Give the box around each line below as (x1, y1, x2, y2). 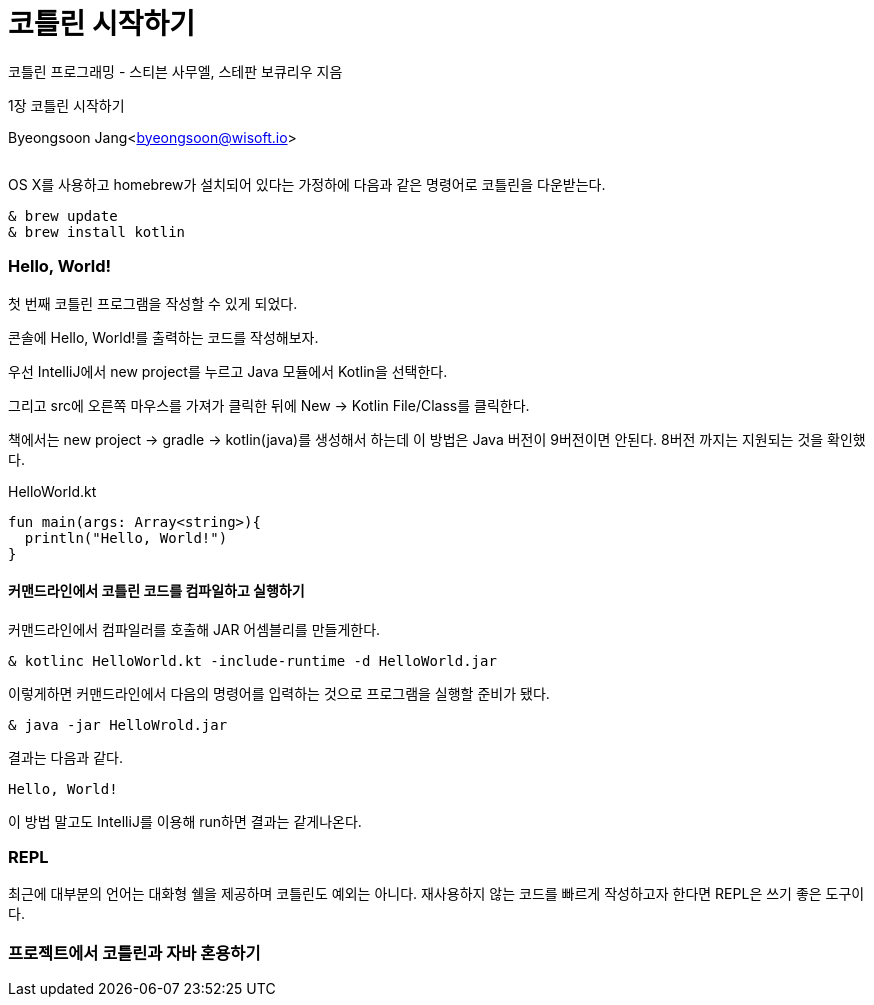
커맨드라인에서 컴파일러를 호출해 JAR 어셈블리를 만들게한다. (8, 620, 381, 638)
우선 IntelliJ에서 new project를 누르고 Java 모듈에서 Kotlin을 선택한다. (8, 362, 448, 380)
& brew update (8, 207, 118, 224)
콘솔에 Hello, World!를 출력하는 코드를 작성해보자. (8, 328, 319, 346)
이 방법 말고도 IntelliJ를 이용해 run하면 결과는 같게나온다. (8, 812, 362, 830)
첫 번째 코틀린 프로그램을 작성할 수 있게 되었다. (8, 294, 298, 312)
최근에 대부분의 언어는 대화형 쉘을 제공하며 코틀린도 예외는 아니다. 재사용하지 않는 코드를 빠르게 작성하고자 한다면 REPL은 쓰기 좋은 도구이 (8, 885, 865, 903)
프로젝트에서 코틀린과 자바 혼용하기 (8, 942, 261, 963)
